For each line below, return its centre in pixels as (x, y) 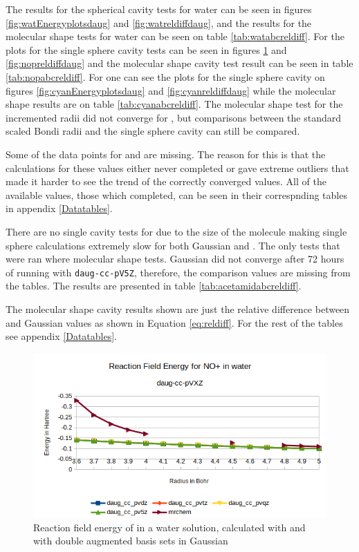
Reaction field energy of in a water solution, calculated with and (169, 527)
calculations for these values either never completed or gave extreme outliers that (177, 168)
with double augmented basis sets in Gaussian (131, 541)
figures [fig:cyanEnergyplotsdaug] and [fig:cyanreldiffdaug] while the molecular (171, 90)
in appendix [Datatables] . (59, 208)
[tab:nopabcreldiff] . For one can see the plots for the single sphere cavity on (165, 76)
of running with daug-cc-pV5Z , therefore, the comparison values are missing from (178, 272)
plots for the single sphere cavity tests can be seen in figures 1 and (146, 49)
